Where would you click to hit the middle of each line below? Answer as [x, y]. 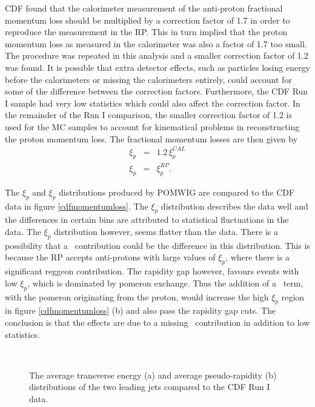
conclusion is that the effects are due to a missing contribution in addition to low [157, 322]
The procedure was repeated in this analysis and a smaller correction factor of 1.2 [157, 55]
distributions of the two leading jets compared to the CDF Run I [150, 387]
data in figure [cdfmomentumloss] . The [77, 206]
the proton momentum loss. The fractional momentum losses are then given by [151, 138]
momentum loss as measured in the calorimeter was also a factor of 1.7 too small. [156, 43]
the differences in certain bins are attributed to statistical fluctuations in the [147, 220]
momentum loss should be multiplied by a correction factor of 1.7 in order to [148, 20]
